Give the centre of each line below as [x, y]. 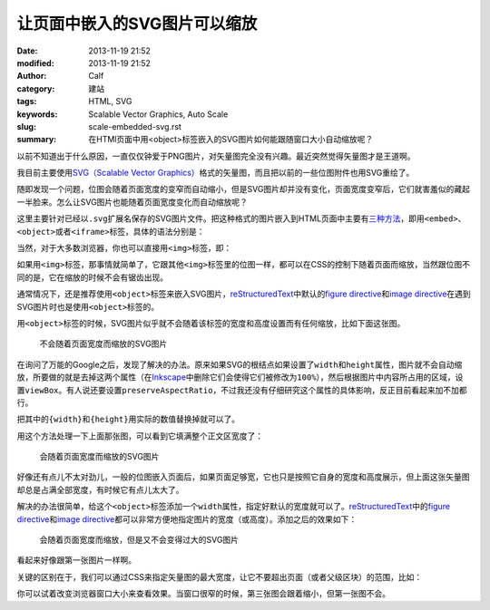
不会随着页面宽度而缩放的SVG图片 [103, 344]
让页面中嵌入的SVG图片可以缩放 [137, 24]
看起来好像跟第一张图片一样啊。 [76, 560]
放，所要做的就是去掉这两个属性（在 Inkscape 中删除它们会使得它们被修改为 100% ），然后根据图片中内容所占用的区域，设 [240, 377]
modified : [35, 63]
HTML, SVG [110, 102]
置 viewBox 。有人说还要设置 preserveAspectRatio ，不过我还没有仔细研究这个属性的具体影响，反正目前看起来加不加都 [242, 390]
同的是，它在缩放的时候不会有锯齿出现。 [92, 277]
